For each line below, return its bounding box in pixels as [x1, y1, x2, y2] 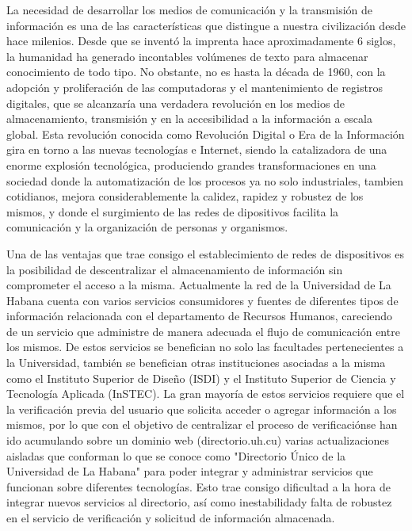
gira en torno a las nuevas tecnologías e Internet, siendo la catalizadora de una [6, 141, 387, 158]
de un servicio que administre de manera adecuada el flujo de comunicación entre [6, 323, 400, 339]
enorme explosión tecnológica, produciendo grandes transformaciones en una [6, 156, 376, 173]
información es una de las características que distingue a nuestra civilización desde [6, 17, 406, 33]
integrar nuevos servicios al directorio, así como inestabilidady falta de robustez [6, 494, 392, 510]
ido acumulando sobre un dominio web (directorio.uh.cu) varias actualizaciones [6, 432, 390, 449]
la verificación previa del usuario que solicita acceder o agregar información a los [6, 400, 397, 417]
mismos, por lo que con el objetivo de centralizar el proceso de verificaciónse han [6, 416, 398, 433]
